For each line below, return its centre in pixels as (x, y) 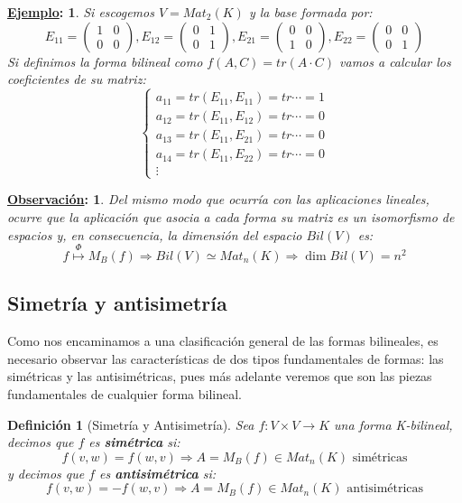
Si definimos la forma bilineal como (105, 61)
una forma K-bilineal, (393, 424)
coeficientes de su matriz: (77, 79)
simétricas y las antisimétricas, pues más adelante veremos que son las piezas (220, 376)
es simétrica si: (134, 442)
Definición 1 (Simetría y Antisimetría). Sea (131, 424)
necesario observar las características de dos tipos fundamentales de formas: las (226, 358)
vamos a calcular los (395, 61)
